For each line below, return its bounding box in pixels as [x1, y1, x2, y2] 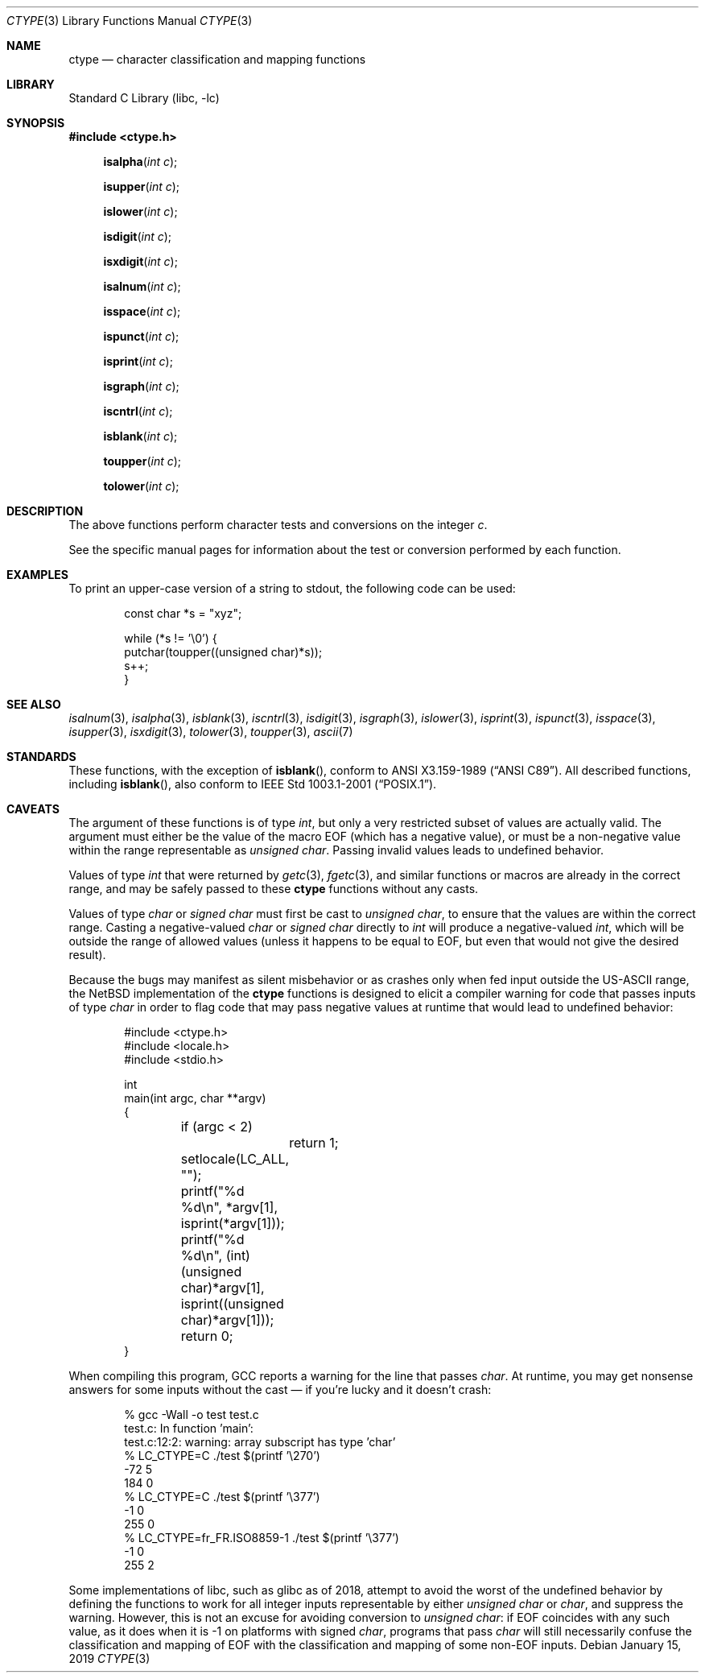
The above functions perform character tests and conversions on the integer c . [68, 518, 488, 531]
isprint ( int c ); [103, 354, 173, 368]
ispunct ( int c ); [103, 329, 179, 343]
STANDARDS [6, 750, 76, 763]
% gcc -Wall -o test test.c [124, 1408, 259, 1421]
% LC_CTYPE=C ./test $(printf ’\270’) [124, 1449, 320, 1462]
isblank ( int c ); [103, 429, 178, 443]
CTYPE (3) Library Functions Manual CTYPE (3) [6, 14, 253, 27]
